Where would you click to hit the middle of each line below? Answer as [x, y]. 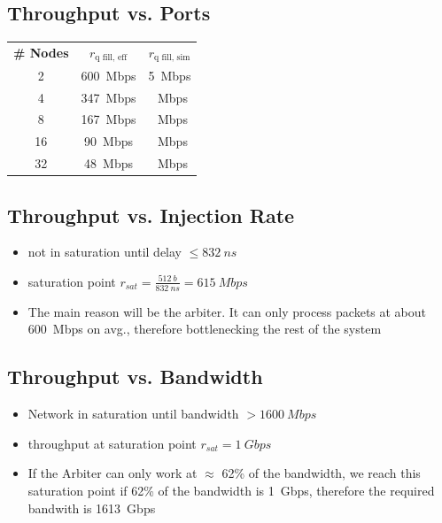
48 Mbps [109, 163]
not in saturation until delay [105, 252]
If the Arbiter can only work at [112, 473]
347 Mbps [109, 97]
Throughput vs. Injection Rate [151, 215]
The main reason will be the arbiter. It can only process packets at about [227, 311]
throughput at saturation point [112, 443]
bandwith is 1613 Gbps [92, 508]
